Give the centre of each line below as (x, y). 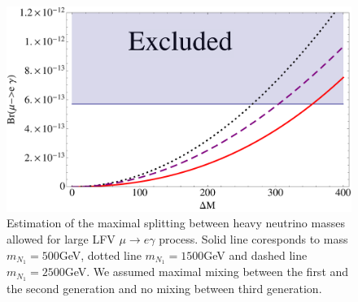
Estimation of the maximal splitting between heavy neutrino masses (176, 223)
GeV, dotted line (100, 255)
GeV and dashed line (255, 255)
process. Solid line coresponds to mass (253, 239)
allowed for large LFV (61, 239)
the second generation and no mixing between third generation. (164, 289)
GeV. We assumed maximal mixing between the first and (207, 272)
